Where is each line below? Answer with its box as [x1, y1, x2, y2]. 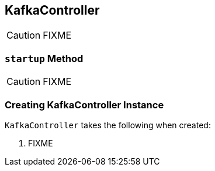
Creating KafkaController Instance [5, 98, 164, 111]
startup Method [5, 52, 84, 64]
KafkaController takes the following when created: [5, 119, 211, 130]
